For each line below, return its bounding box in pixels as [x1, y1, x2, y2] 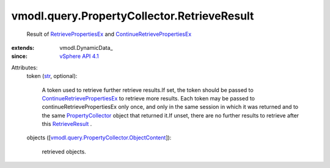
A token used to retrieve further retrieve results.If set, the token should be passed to [42, 86, 254, 94]
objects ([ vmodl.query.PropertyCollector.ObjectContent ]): [26, 134, 172, 141]
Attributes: [11, 64, 38, 71]
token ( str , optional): [26, 72, 78, 80]
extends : [11, 44, 35, 51]
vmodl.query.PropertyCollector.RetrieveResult [11, 9, 254, 23]
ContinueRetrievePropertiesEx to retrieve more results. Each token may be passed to [42, 94, 255, 102]
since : [11, 52, 28, 60]
